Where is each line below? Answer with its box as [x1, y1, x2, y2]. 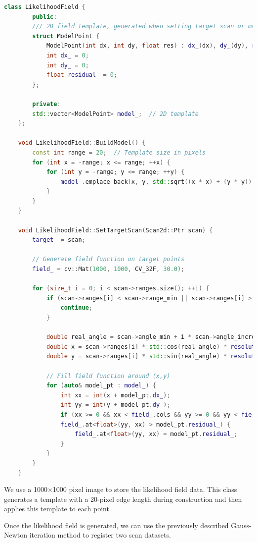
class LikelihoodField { [4, 3, 86, 10]
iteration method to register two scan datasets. [29, 530, 171, 540]
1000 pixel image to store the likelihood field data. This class [52, 484, 237, 494]
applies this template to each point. [4, 503, 111, 514]
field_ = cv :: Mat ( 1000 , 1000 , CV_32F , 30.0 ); [32, 266, 185, 273]
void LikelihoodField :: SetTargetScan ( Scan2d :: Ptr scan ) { [18, 226, 213, 234]
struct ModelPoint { [32, 32, 100, 40]
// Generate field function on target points [32, 256, 185, 263]
